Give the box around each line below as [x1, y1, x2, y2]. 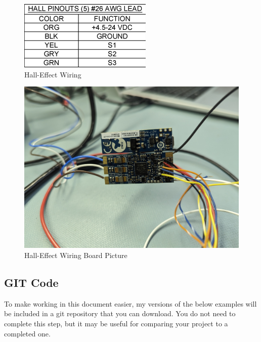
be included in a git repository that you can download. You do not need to [4, 308, 236, 319]
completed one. [4, 328, 51, 338]
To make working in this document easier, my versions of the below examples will [4, 298, 257, 309]
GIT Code [4, 275, 59, 290]
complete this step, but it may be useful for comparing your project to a [4, 318, 228, 328]
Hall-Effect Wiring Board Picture [24, 250, 127, 261]
